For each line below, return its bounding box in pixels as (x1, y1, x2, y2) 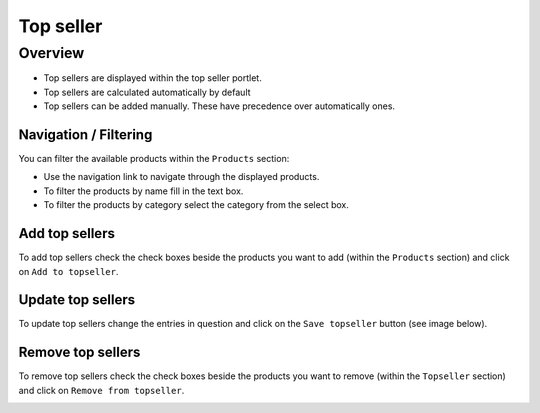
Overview (18, 44, 85, 62)
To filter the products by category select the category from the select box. (43, 199, 349, 211)
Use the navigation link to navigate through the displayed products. (43, 171, 320, 183)
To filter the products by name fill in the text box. (43, 185, 244, 197)
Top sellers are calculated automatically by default (43, 86, 251, 98)
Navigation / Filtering (18, 126, 153, 143)
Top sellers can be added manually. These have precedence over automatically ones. (43, 100, 395, 112)
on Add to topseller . (18, 265, 119, 277)
